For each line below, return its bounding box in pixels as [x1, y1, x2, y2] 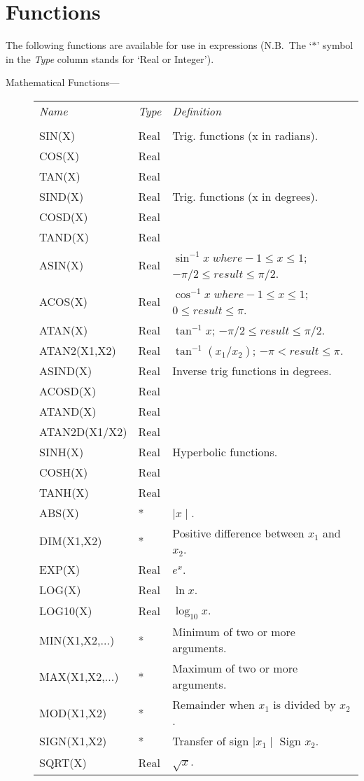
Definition [172, 102, 222, 119]
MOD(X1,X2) [39, 704, 107, 721]
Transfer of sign [172, 733, 249, 750]
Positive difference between [172, 524, 304, 541]
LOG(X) [39, 581, 81, 598]
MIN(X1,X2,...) [39, 631, 115, 648]
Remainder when [172, 696, 255, 713]
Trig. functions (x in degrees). [172, 188, 318, 204]
